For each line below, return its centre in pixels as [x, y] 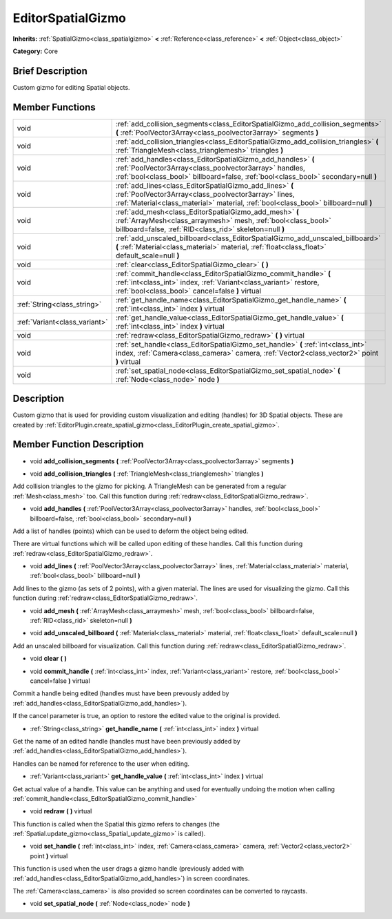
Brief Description [50, 71]
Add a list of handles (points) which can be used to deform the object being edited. [131, 531]
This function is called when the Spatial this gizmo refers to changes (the [116, 824]
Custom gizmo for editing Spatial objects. [71, 87]
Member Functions [54, 107]
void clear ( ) [48, 659]
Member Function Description [78, 444]
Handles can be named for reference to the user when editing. [101, 764]
